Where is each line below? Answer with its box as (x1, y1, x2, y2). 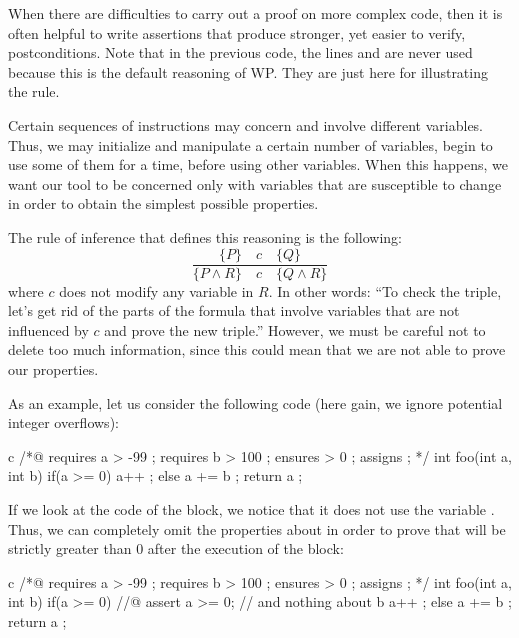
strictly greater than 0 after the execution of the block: (8, 538, 344, 559)
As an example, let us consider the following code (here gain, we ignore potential (8, 392, 503, 413)
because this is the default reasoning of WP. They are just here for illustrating (8, 61, 488, 82)
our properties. (8, 358, 99, 379)
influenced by (8, 319, 89, 340)
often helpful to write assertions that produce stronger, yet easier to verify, (8, 22, 466, 43)
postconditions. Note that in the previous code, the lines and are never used (8, 42, 473, 63)
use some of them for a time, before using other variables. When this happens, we (8, 154, 508, 175)
